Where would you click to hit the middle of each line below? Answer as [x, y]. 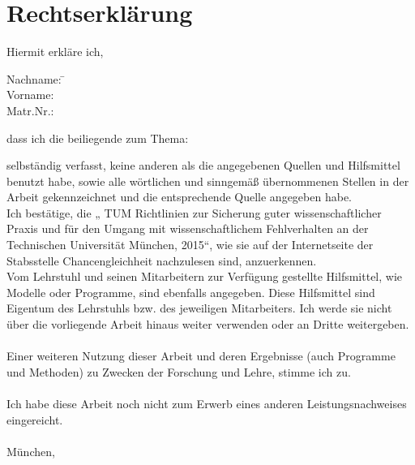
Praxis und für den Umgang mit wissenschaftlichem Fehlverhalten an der [188, 228]
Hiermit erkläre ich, [55, 52]
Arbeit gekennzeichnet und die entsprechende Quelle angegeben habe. [179, 197]
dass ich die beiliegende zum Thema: [98, 138]
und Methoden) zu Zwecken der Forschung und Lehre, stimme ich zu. [179, 371]
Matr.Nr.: [30, 110]
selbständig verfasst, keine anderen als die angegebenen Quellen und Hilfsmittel [203, 165]
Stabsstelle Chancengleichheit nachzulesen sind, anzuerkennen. [162, 260]
